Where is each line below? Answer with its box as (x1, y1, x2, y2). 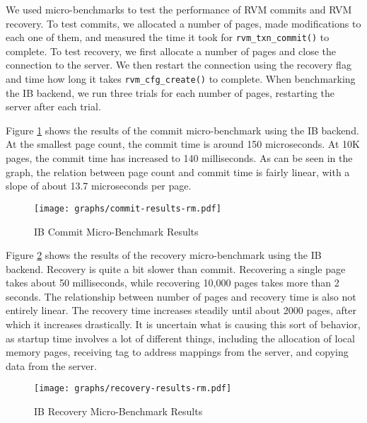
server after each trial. (6, 99, 101, 114)
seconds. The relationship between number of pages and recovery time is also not (6, 289, 356, 303)
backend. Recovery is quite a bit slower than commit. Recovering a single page (6, 261, 346, 276)
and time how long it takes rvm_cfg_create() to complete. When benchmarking (6, 71, 356, 86)
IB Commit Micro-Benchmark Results (34, 224, 199, 238)
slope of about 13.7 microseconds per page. (6, 178, 192, 193)
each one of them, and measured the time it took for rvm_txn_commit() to (6, 30, 330, 45)
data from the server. (6, 358, 97, 373)
